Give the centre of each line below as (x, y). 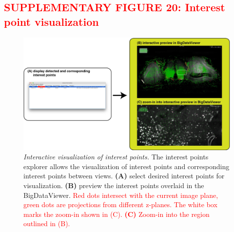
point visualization (51, 21)
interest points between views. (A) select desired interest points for (124, 176)
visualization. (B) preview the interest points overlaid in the (114, 185)
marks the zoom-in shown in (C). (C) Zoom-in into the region (117, 214)
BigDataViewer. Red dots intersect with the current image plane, (121, 195)
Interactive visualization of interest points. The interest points (116, 157)
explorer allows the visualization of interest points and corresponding (127, 166)
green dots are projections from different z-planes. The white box (120, 204)
